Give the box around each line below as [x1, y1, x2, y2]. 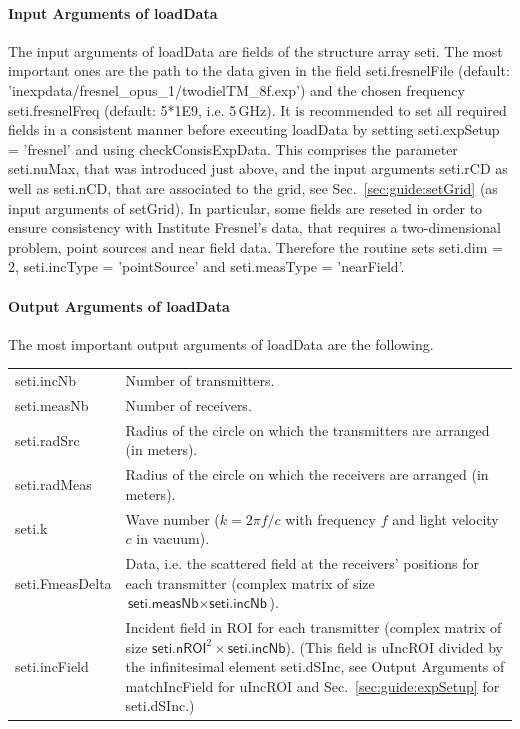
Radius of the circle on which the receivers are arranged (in [125, 464, 489, 485]
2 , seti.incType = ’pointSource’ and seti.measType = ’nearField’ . [8, 256, 405, 277]
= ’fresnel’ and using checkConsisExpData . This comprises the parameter [8, 138, 458, 159]
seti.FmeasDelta [15, 572, 112, 593]
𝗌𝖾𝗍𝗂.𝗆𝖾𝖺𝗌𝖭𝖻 [127, 597, 199, 612]
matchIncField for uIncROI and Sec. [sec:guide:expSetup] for [125, 675, 500, 696]
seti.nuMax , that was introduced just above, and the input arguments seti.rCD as [8, 158, 508, 179]
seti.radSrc [15, 429, 80, 450]
